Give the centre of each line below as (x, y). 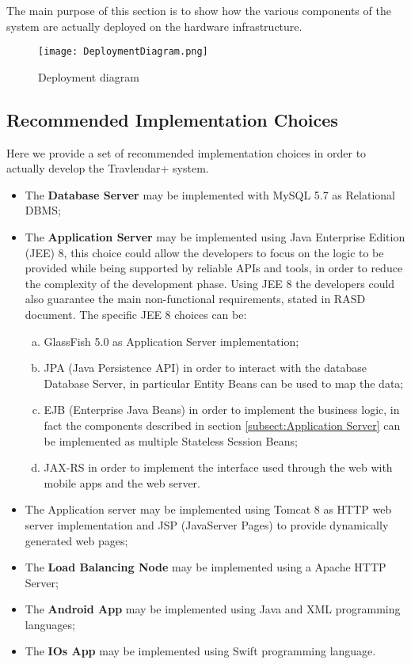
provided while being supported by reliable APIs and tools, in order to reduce (214, 268)
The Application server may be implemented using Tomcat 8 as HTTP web (208, 509)
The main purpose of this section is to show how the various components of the (199, 10)
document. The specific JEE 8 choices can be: (136, 314)
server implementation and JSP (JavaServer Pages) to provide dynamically (207, 524)
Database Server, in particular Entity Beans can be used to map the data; (224, 383)
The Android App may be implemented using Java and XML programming (213, 609)
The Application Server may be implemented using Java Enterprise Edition (215, 237)
